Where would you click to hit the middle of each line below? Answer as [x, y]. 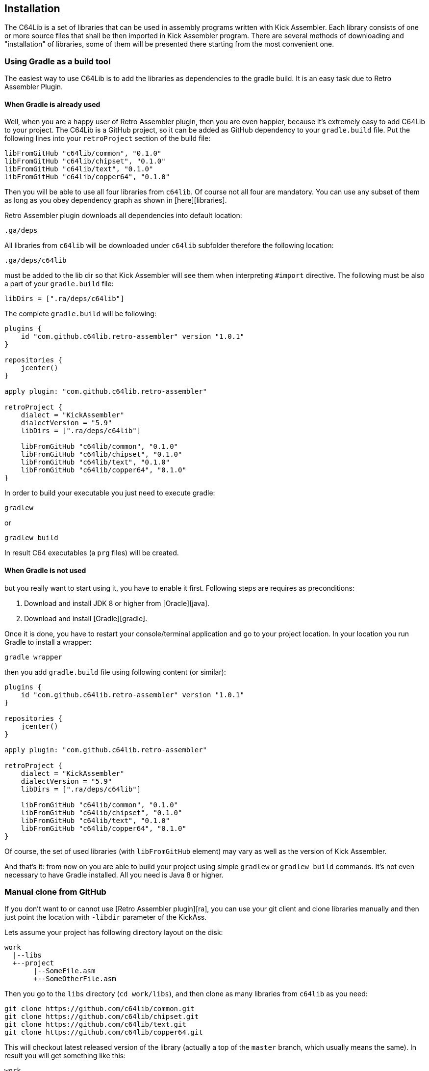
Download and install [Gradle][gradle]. [86, 618]
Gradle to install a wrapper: [48, 642]
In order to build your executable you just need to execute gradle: [110, 493]
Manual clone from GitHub [55, 892]
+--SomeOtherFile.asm [75, 979]
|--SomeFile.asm [64, 971]
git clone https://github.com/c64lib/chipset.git [102, 1017]
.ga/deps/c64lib [36, 261]
